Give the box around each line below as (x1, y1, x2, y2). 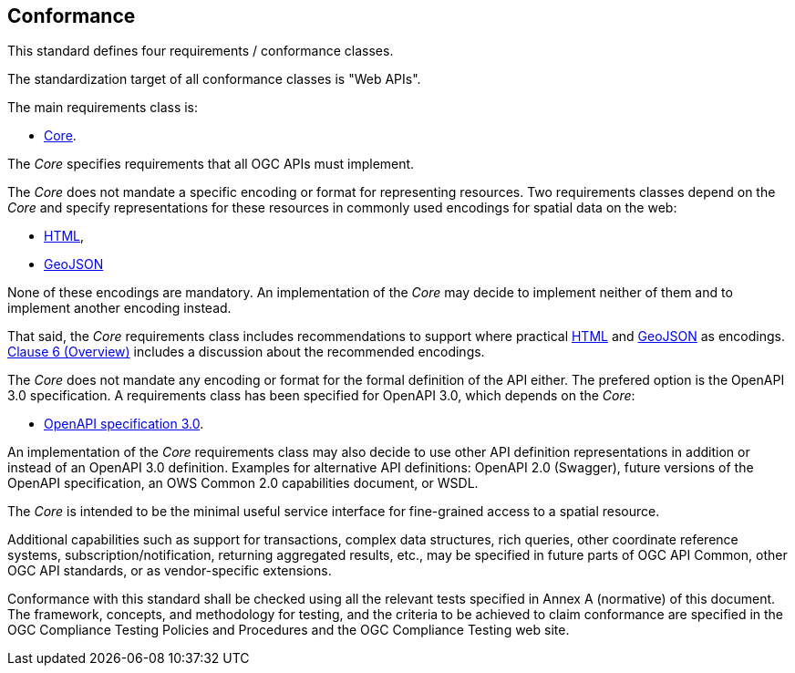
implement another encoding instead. (7, 300, 232, 316)
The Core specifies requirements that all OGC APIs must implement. (7, 156, 415, 172)
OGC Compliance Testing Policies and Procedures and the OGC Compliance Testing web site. (7, 622, 570, 638)
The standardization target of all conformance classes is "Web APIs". (7, 71, 421, 88)
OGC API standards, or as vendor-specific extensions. (7, 563, 332, 579)
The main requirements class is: (7, 99, 199, 116)
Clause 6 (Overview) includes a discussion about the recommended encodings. (7, 344, 485, 360)
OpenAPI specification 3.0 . (44, 416, 204, 432)
